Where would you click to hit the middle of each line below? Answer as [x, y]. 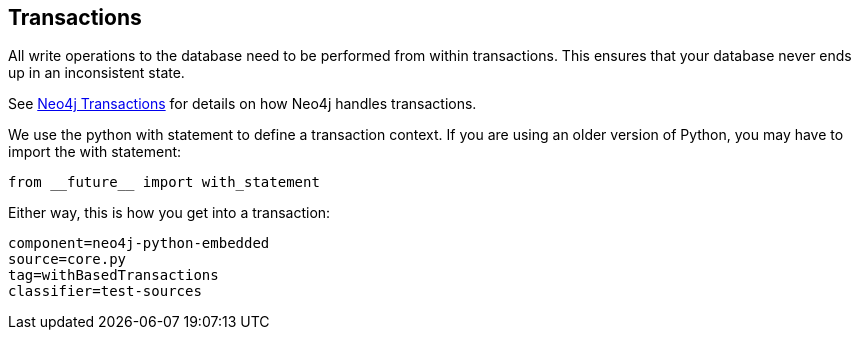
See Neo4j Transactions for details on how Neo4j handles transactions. [242, 104]
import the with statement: [95, 152]
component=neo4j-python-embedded [139, 243]
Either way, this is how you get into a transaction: [169, 213]
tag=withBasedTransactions [113, 275]
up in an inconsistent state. [96, 73]
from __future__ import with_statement [164, 182]
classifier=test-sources [105, 291]
